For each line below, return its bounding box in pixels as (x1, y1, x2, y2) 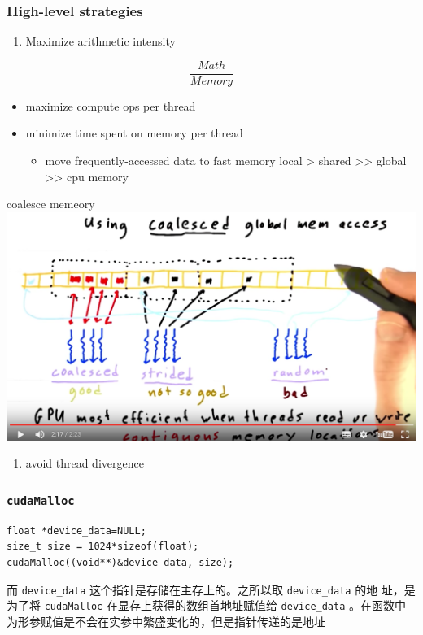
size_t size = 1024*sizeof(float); (7, 541, 199, 553)
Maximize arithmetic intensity (25, 33, 176, 50)
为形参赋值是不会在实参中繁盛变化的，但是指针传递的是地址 (7, 612, 325, 629)
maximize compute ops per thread (25, 97, 196, 114)
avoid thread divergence (25, 455, 144, 472)
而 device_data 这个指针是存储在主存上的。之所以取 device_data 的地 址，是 (7, 581, 416, 598)
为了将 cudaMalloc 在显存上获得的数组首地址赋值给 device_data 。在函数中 (7, 597, 407, 614)
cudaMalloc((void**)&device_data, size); (7, 557, 234, 569)
